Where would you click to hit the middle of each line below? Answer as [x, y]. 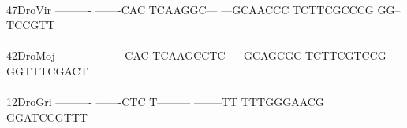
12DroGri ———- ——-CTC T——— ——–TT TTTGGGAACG [165, 102]
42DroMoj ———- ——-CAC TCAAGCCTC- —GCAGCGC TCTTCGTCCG [196, 55]
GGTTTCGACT [47, 70]
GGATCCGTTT [47, 117]
